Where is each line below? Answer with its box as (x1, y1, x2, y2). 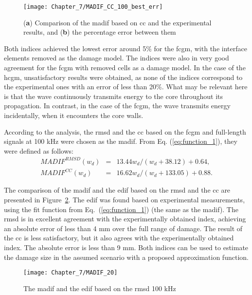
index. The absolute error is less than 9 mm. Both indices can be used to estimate (4, 242, 249, 252)
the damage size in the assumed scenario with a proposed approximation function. (4, 252, 249, 262)
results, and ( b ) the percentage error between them (23, 27, 176, 37)
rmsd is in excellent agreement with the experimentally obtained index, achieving (4, 214, 246, 224)
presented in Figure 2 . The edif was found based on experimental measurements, (4, 195, 245, 205)
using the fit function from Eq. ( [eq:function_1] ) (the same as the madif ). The (4, 204, 238, 214)
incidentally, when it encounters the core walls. (4, 110, 144, 120)
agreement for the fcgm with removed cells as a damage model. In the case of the (4, 62, 246, 73)
